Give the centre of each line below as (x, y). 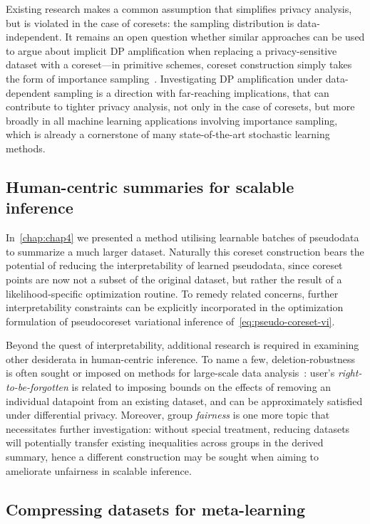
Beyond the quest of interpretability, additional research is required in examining (183, 345)
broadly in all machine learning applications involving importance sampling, (172, 120)
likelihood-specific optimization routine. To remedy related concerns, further (172, 293)
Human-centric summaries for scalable (150, 186)
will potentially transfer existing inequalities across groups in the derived (165, 442)
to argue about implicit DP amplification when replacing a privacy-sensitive (171, 50)
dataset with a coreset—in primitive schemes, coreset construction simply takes (179, 64)
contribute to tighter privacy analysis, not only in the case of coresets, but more (180, 106)
